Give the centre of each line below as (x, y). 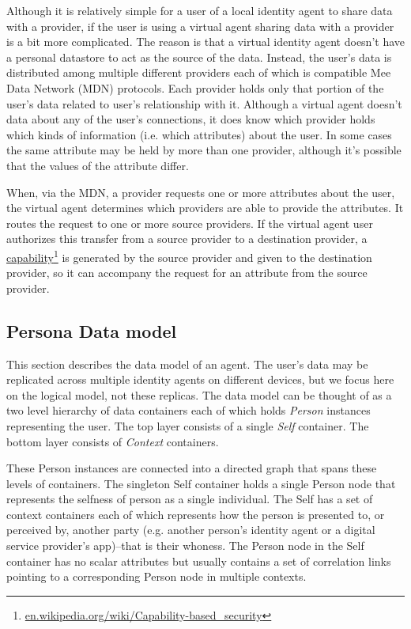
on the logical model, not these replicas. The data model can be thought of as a (199, 394)
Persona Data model (92, 330)
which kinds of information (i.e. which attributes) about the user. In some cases (199, 134)
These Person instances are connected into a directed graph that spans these (192, 468)
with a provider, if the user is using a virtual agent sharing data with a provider (200, 26)
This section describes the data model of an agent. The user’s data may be (187, 364)
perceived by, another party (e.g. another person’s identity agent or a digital (191, 530)
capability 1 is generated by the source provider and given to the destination (189, 256)
